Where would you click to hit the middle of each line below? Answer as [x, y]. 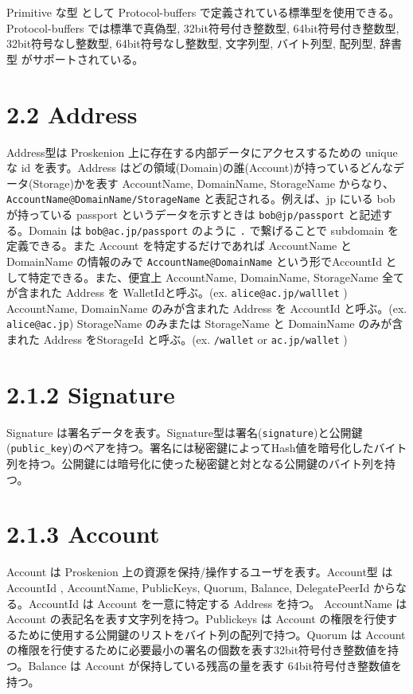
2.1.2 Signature [91, 394]
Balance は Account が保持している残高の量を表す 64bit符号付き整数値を [215, 665]
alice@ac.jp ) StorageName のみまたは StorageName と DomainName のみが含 [205, 324]
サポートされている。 [88, 58]
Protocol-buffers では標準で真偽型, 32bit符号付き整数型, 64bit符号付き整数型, [203, 27]
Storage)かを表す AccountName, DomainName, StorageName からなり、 [213, 183]
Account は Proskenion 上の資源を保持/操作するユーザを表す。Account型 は [200, 572]
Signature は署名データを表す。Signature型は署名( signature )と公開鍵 [185, 432]
